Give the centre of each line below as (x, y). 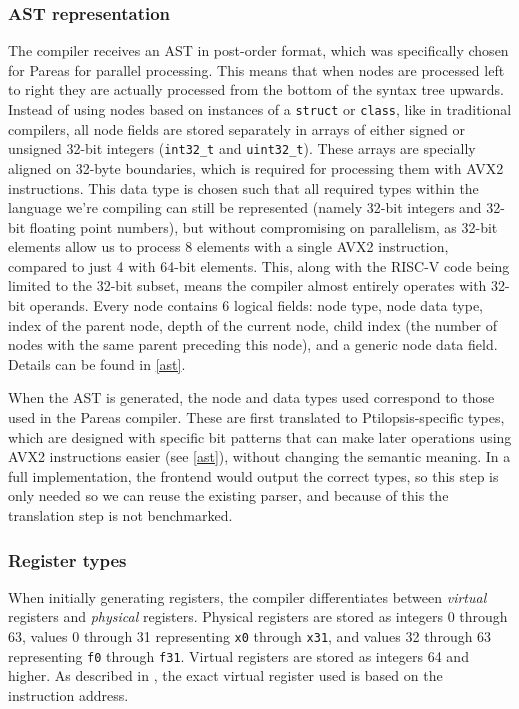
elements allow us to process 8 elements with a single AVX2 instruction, (228, 246)
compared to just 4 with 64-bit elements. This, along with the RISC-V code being (259, 265)
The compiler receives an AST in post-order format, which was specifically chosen (258, 50)
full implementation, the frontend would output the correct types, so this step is (253, 475)
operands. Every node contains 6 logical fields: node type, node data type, (256, 305)
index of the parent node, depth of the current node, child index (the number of (253, 324)
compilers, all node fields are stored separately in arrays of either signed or (236, 128)
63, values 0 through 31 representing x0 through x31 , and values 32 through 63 (250, 636)
